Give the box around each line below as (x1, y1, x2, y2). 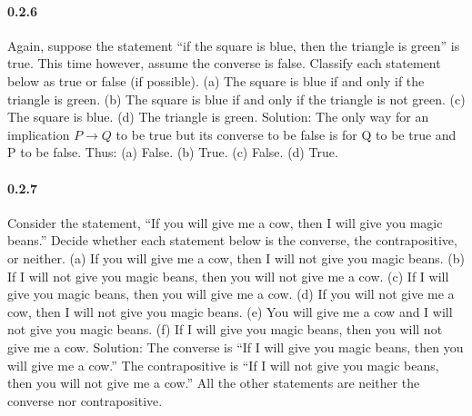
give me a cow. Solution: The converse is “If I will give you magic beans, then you (7, 337, 464, 356)
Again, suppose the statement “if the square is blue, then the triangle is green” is (7, 35, 460, 54)
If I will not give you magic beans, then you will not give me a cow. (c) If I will (7, 266, 449, 285)
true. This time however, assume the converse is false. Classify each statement (7, 54, 441, 73)
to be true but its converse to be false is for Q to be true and (115, 124, 457, 144)
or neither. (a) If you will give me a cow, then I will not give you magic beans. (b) (7, 248, 465, 267)
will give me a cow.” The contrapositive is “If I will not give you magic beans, (7, 355, 439, 374)
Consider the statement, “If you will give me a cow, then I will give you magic (7, 213, 443, 232)
